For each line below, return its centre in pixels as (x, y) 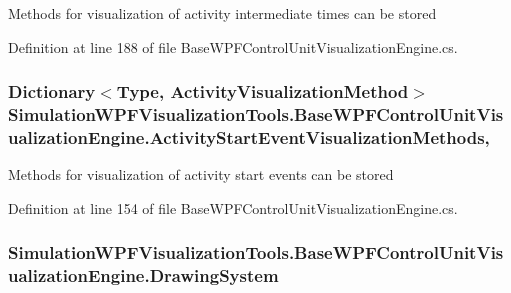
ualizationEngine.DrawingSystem (143, 275)
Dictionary (52, 91)
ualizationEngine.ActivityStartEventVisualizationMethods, (249, 136)
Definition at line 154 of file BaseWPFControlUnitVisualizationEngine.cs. (233, 207)
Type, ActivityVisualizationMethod (262, 91)
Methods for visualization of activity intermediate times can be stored (222, 13)
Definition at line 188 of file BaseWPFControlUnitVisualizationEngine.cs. (233, 46)
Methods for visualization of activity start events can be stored (201, 174)
